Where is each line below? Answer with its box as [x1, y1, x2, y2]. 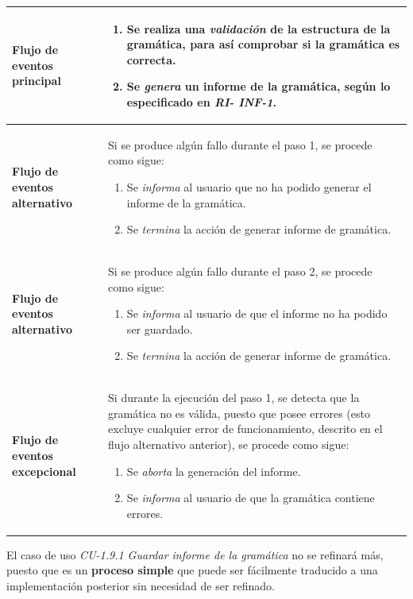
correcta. [126, 51, 176, 68]
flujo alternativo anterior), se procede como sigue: [108, 435, 349, 452]
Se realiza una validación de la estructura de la [126, 20, 391, 37]
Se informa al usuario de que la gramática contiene [126, 489, 375, 506]
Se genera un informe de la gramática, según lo [126, 78, 391, 95]
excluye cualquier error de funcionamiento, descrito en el [108, 420, 383, 437]
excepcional [12, 462, 76, 479]
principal [12, 72, 61, 89]
